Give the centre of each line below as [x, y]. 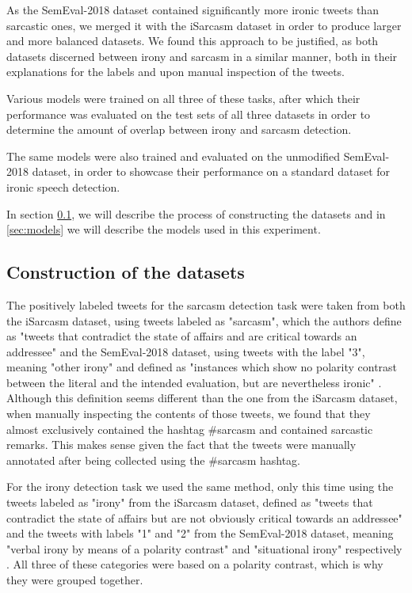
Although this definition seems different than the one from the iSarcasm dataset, [202, 398]
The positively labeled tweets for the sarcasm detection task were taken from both [206, 304]
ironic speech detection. [63, 186]
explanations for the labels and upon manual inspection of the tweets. [175, 72]
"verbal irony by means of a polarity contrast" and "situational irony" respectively [204, 548]
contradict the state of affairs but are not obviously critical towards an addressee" [204, 517]
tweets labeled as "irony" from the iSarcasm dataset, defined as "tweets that [190, 502]
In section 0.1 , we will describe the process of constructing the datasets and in [196, 213]
